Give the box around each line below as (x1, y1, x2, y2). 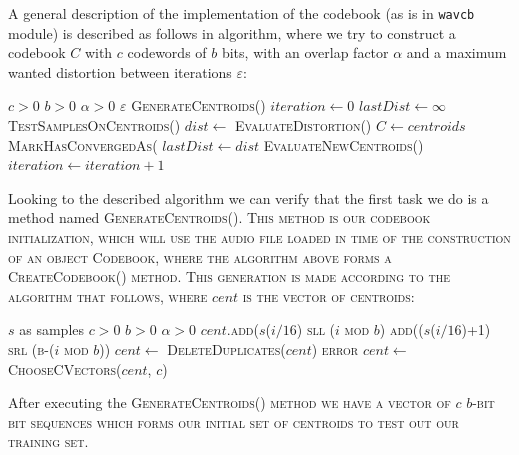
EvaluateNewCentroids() (263, 134, 424, 155)
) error (311, 338, 359, 359)
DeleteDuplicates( (167, 338, 286, 359)
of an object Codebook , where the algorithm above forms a (8, 246, 392, 267)
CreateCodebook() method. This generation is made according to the (8, 266, 451, 287)
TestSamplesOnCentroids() (8, 115, 181, 136)
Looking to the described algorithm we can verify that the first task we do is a (8, 187, 489, 208)
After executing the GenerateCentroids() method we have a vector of (8, 392, 451, 413)
